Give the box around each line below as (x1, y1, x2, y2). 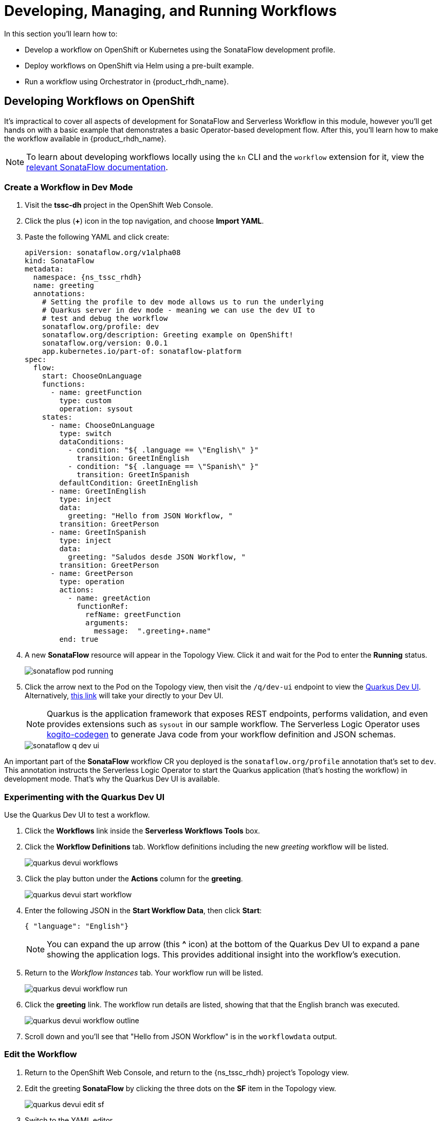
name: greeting (33, 281, 94, 290)
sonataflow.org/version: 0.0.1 (42, 339, 168, 348)
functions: (42, 380, 86, 389)
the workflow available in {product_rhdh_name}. (4, 134, 167, 143)
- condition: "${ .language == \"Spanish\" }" (68, 462, 259, 471)
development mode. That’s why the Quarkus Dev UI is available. (4, 774, 220, 784)
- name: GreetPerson (50, 569, 133, 578)
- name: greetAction (68, 594, 151, 603)
